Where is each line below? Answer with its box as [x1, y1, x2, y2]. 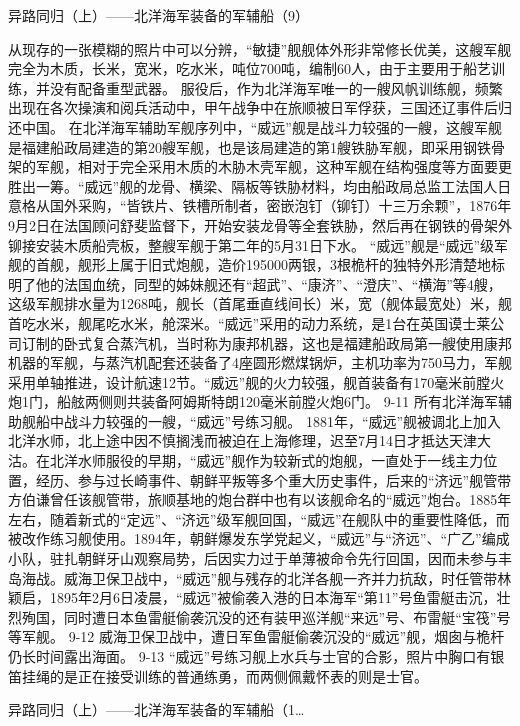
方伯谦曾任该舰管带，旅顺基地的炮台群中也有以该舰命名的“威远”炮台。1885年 [8, 489, 512, 510]
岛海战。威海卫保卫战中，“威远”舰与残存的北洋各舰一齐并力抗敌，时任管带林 [8, 567, 512, 588]
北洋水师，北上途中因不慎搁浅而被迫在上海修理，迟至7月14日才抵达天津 [8, 430, 477, 451]
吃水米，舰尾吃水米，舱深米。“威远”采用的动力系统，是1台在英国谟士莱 [21, 312, 491, 333]
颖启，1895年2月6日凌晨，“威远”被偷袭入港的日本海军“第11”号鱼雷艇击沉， [8, 587, 497, 608]
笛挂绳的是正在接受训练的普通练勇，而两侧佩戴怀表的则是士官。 [8, 665, 428, 686]
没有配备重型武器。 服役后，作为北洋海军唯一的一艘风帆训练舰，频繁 [49, 77, 503, 98]
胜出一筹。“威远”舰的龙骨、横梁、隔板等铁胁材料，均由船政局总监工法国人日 [8, 175, 512, 196]
